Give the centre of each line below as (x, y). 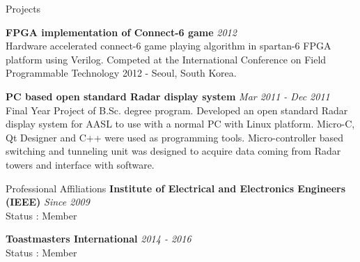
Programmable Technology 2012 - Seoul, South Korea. (121, 73)
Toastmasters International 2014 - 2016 (99, 239)
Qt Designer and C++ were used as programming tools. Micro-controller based (174, 137)
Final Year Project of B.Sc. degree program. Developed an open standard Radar (177, 110)
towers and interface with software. (80, 164)
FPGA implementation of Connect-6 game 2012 (121, 32)
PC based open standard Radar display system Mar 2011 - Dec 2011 (168, 96)
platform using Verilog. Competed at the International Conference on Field (166, 59)
